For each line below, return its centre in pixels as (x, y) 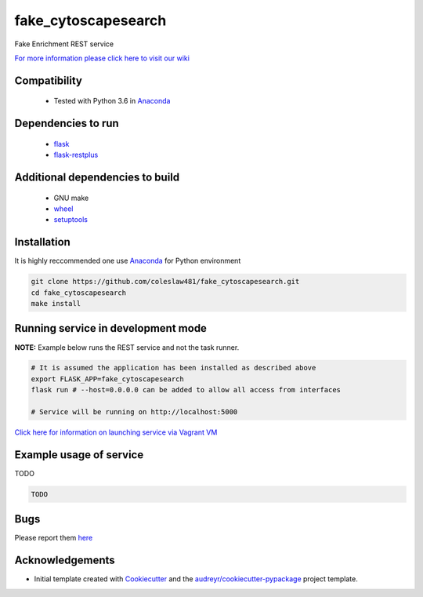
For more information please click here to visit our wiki (102, 58)
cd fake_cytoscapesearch (79, 293)
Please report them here (54, 538)
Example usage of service (79, 455)
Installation (42, 242)
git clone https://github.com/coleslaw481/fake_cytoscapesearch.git (165, 282)
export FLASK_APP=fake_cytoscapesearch (107, 379)
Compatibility (48, 80)
